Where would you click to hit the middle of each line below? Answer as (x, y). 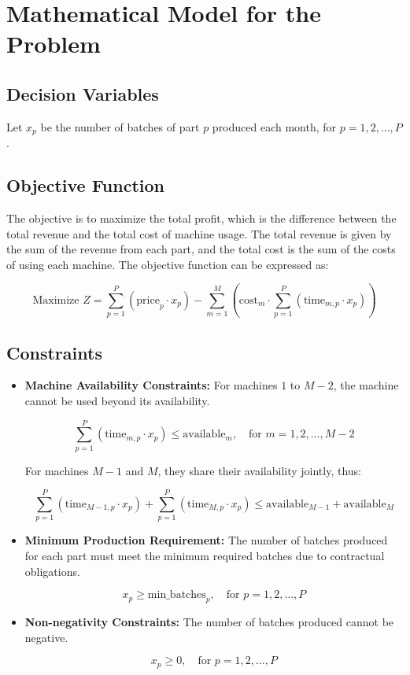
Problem (54, 44)
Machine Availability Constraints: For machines (151, 385)
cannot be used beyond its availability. (117, 400)
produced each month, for (274, 126)
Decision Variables (83, 93)
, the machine (366, 385)
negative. (46, 637)
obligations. (52, 571)
